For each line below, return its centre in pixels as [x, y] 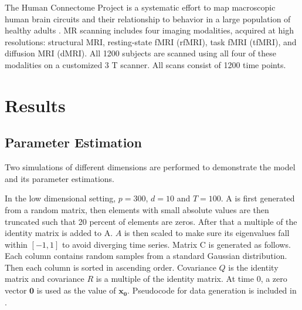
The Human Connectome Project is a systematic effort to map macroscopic [140, 7]
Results [35, 105]
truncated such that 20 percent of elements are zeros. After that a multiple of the [151, 221]
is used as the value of [76, 290]
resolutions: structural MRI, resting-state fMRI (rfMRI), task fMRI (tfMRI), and [151, 41]
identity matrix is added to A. [59, 233]
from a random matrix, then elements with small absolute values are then [137, 209]
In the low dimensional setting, [60, 198]
